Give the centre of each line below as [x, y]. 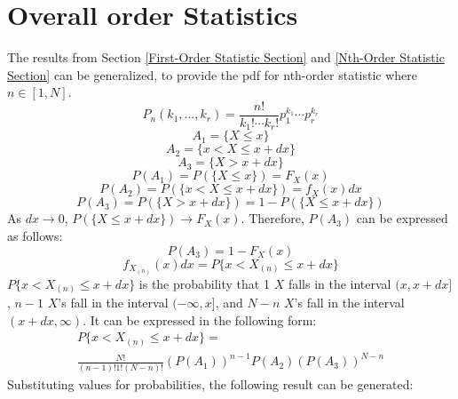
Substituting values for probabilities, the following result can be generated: [210, 383]
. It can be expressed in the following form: [200, 319]
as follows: [35, 236]
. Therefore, [272, 218]
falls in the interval [340, 283]
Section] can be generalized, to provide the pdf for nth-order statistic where [213, 74]
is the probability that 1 [204, 283]
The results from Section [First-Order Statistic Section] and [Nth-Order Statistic [226, 57]
